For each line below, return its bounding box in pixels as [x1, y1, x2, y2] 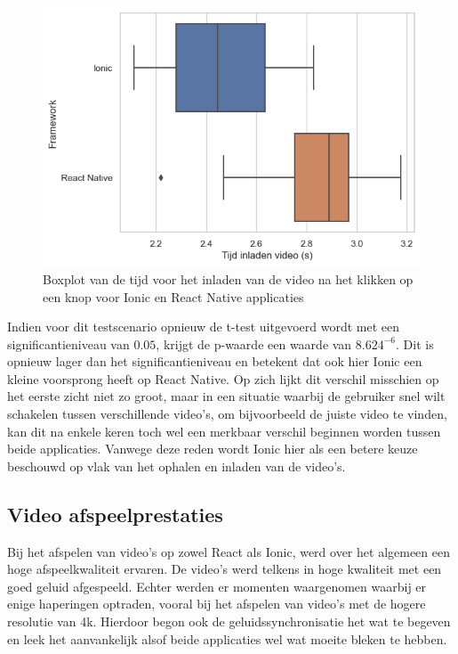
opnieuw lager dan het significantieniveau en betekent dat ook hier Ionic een [7, 352, 422, 371]
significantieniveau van [7, 334, 130, 353]
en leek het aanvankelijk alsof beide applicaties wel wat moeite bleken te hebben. [7, 629, 447, 648]
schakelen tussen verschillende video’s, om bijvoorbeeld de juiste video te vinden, [7, 405, 447, 423]
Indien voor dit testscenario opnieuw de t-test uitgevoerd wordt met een [7, 317, 399, 336]
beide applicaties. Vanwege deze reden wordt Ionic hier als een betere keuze [7, 439, 418, 458]
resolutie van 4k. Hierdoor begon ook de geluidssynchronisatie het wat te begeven [7, 612, 451, 631]
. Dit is [396, 334, 434, 353]
